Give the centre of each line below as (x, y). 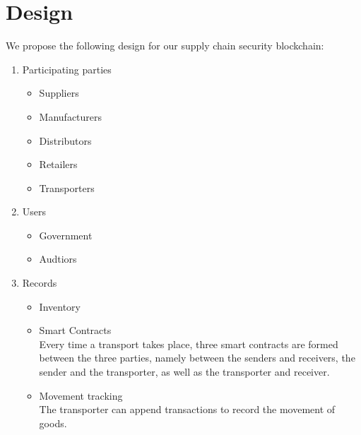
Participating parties (67, 69)
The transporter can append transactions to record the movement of (187, 409)
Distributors (65, 140)
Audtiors (58, 259)
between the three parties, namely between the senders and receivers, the (197, 358)
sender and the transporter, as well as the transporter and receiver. (184, 372)
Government (66, 235)
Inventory (60, 306)
